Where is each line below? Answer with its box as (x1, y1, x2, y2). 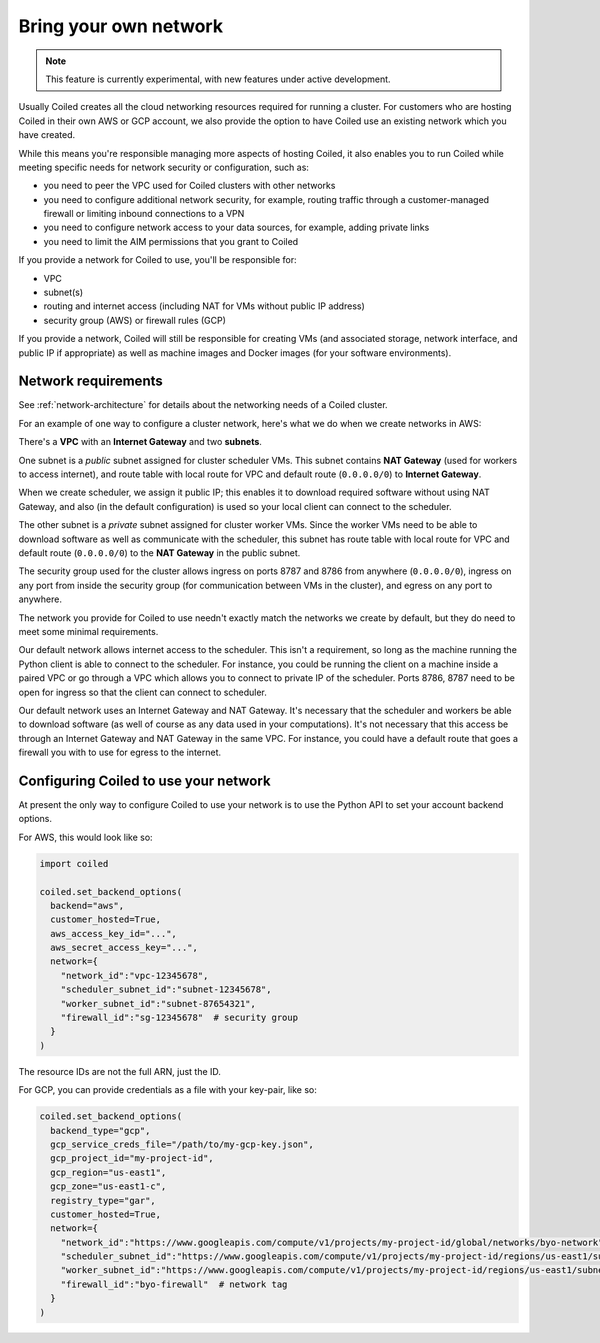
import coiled (39, 858, 109, 869)
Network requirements (18, 373, 164, 390)
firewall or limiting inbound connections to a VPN (43, 208, 245, 220)
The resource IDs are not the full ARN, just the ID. (18, 1065, 222, 1077)
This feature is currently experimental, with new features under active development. (45, 73, 391, 85)
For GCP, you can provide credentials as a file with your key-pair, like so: (18, 1084, 317, 1096)
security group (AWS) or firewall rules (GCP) (43, 314, 227, 326)
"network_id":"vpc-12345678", (60, 970, 209, 981)
